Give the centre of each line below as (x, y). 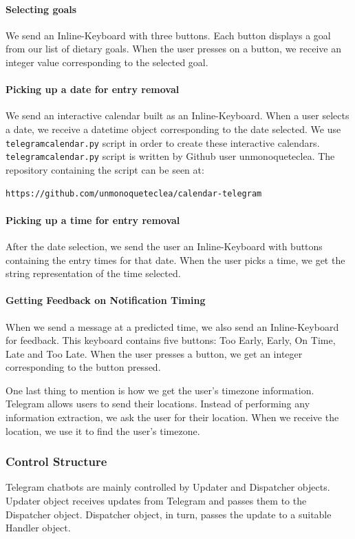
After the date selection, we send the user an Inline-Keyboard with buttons (164, 246)
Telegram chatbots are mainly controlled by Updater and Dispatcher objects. (168, 487)
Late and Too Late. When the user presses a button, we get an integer (154, 353)
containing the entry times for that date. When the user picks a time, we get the (175, 260)
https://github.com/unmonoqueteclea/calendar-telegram (134, 194)
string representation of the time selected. (93, 273)
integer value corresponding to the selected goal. (107, 62)
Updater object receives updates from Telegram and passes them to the (156, 501)
